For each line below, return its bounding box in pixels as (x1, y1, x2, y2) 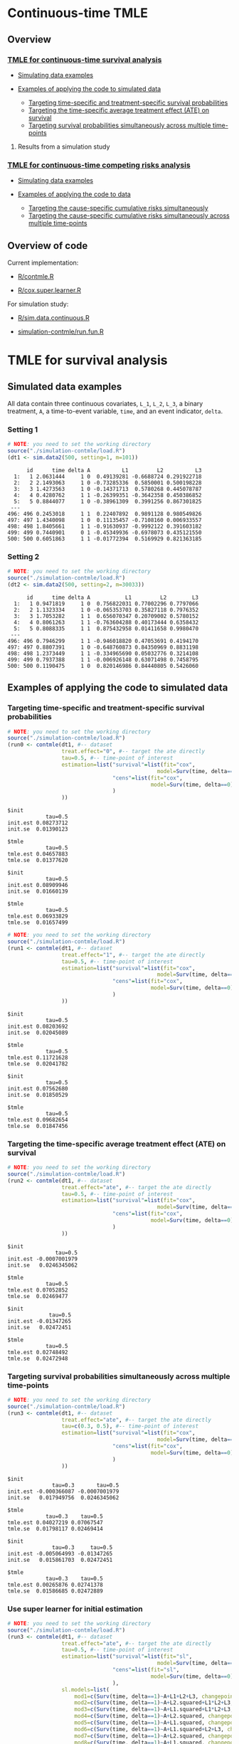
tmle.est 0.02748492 (7, 1349, 69, 1356)
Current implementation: (7, 258, 79, 267)
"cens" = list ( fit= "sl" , (112, 1666, 180, 1674)
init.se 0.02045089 (7, 1029, 69, 1036)
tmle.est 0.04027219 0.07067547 (7, 1519, 103, 1526)
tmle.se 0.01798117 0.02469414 (7, 1525, 103, 1532)
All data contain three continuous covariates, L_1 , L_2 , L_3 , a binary (7, 399, 203, 408)
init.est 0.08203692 (7, 1023, 69, 1030)
